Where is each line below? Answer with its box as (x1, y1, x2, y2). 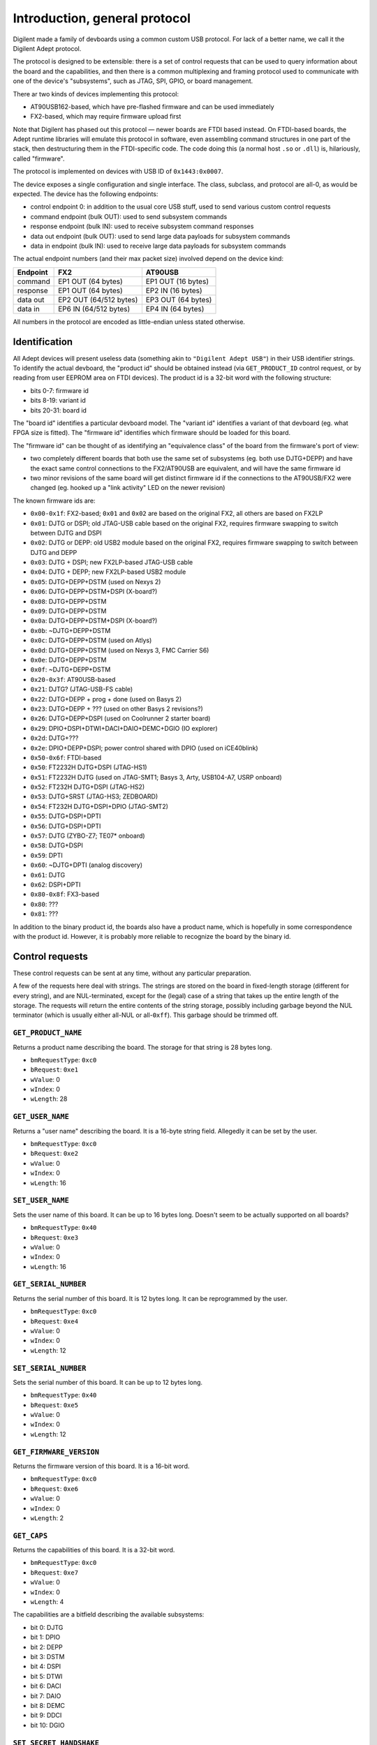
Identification (13, 336, 73, 348)
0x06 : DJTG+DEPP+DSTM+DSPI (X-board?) (30, 587, 158, 596)
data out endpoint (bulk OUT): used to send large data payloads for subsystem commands (30, 232, 290, 240)
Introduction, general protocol (13, 10, 191, 26)
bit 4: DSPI (30, 1662, 61, 1671)
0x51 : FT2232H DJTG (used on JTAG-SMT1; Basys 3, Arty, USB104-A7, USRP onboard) (30, 773, 282, 781)
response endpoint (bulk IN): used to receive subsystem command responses (30, 222, 254, 230)
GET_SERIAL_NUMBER (13, 1279, 87, 1289)
